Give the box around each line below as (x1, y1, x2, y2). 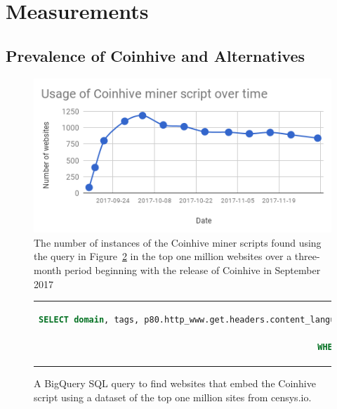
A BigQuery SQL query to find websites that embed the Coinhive (34, 376, 316, 391)
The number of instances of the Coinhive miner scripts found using (34, 235, 322, 249)
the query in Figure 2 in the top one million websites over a (34, 249, 292, 264)
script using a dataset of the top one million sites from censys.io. (34, 389, 312, 404)
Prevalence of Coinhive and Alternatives (6, 44, 305, 66)
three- (294, 249, 320, 264)
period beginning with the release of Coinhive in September (64, 262, 321, 277)
